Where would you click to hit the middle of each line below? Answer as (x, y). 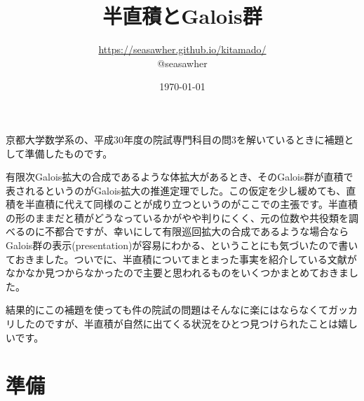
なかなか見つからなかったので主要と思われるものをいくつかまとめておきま (177, 273)
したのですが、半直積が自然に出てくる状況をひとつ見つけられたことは (177, 324)
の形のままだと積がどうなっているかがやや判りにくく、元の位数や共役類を (177, 217)
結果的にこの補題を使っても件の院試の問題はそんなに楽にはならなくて (167, 310)
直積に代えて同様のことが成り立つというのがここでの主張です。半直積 (196, 204)
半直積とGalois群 (182, 16)
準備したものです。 (69, 153)
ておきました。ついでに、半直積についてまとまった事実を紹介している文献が (181, 259)
